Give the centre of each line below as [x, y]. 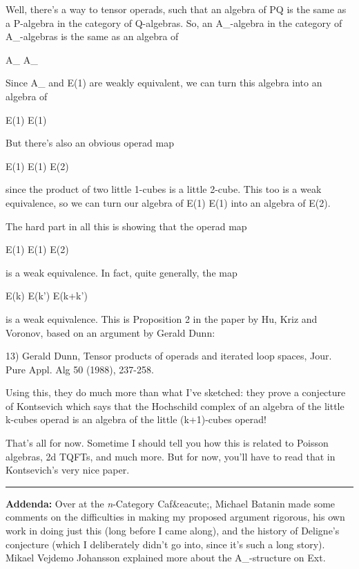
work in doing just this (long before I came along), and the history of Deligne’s [173, 531]
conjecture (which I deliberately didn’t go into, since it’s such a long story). [165, 544]
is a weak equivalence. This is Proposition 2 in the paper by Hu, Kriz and [162, 318]
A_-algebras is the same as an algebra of [92, 36]
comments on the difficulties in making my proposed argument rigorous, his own [175, 517]
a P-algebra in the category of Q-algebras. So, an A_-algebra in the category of [174, 22]
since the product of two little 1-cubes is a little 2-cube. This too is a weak [164, 189]
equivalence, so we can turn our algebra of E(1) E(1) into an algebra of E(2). [168, 202]
